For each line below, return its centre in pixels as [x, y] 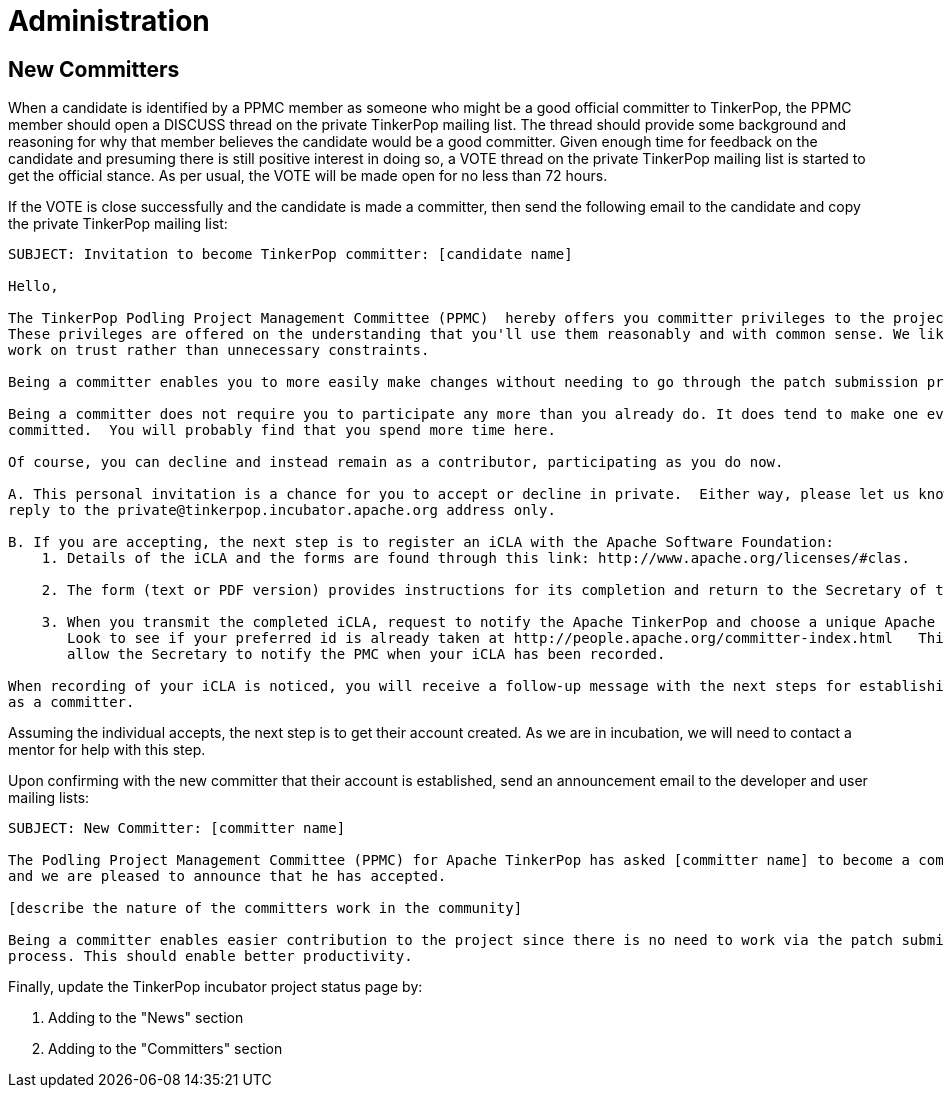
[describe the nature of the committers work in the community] [265, 908]
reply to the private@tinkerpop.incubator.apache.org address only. [282, 510]
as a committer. [71, 702]
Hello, [33, 286]
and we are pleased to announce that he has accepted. [227, 876]
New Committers [94, 69]
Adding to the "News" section [146, 1018]
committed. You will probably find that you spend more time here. [282, 430]
